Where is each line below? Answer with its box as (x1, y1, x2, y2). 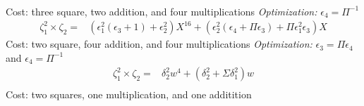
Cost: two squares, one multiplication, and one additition (6, 87, 252, 102)
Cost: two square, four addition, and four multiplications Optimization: (6, 37, 313, 51)
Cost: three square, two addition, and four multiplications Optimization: (6, 4, 317, 18)
